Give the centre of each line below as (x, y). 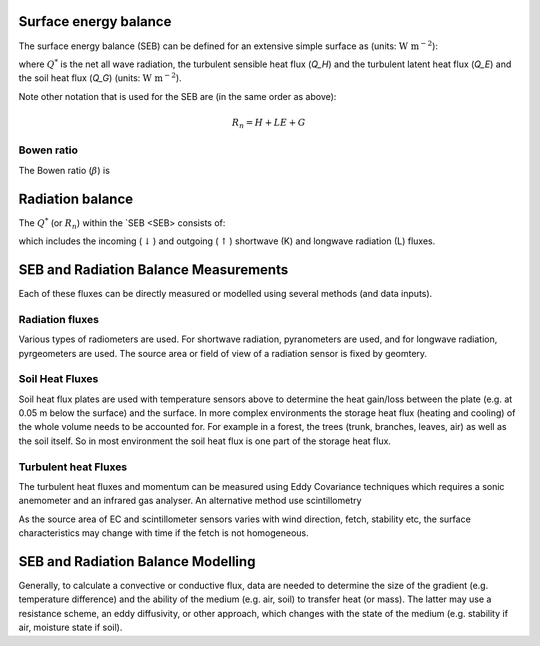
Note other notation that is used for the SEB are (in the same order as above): (177, 96)
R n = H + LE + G (268, 123)
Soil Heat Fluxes (58, 379)
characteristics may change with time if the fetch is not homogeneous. (163, 533)
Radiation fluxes (59, 319)
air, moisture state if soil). (70, 627)
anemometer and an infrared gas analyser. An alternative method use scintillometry (190, 501)
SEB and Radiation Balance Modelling (137, 561)
